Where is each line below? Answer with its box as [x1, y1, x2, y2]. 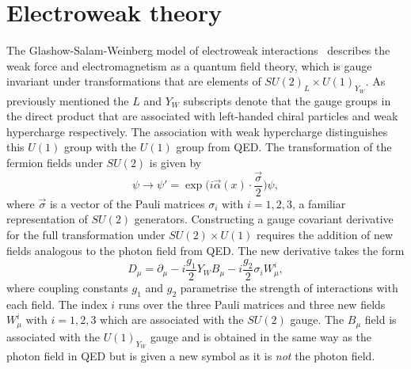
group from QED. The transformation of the [176, 139, 392, 155]
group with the [64, 139, 137, 155]
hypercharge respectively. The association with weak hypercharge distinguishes [6, 123, 388, 139]
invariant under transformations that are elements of [6, 73, 261, 89]
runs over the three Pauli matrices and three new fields [118, 295, 386, 312]
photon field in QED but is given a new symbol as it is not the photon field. [6, 348, 375, 364]
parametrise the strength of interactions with [180, 279, 398, 295]
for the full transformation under [6, 226, 166, 242]
